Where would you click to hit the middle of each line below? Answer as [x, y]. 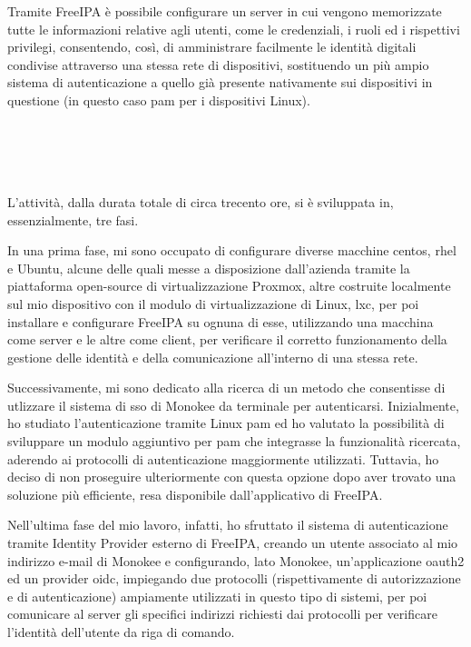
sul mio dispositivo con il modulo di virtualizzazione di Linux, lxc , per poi [213, 303]
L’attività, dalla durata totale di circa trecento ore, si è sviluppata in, [201, 201]
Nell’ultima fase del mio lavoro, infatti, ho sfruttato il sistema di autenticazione [228, 525]
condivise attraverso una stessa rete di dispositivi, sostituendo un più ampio [218, 64]
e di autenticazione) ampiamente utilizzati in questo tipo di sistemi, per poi [217, 596]
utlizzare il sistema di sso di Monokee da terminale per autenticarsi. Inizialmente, [233, 405]
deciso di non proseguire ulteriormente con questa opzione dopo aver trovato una [232, 477]
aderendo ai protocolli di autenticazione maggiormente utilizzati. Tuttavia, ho [223, 458]
